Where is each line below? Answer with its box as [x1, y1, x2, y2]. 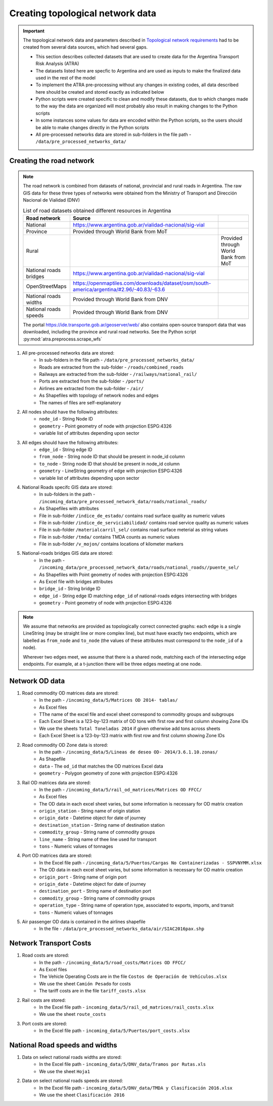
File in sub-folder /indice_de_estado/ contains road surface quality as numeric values [39, 512, 225, 519]
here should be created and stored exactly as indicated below [35, 89, 164, 95]
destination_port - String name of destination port [39, 888, 152, 894]
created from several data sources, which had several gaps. [23, 44, 148, 50]
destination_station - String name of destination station [39, 822, 165, 828]
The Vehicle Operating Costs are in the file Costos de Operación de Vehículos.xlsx [39, 973, 227, 980]
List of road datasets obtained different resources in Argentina [23, 207, 171, 214]
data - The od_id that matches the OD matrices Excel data [39, 763, 163, 769]
